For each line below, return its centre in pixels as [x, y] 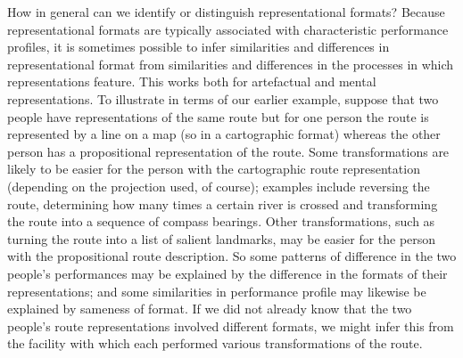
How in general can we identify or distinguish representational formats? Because [226, 12]
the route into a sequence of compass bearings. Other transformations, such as [221, 221]
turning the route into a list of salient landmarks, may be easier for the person [222, 238]
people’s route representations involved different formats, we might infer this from [231, 325]
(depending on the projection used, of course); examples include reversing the [219, 186]
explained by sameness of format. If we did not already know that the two [210, 309]
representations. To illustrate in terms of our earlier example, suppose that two [223, 98]
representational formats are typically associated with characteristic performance [228, 29]
